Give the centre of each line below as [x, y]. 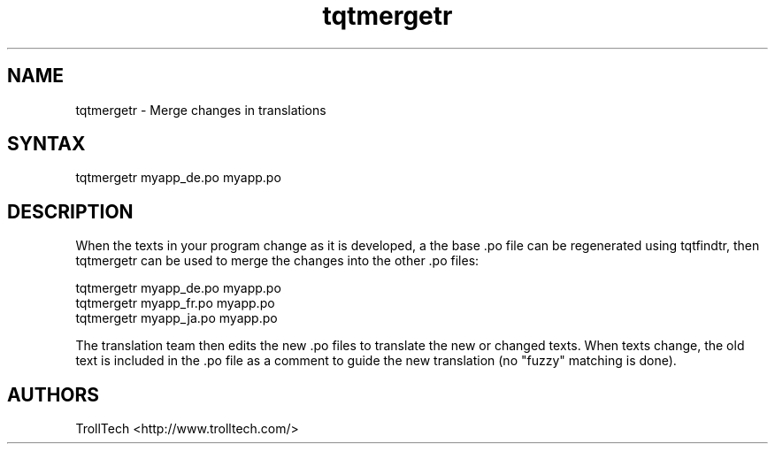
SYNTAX [46, 144]
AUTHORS [54, 394]
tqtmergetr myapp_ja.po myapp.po [176, 318]
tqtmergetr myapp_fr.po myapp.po [175, 303]
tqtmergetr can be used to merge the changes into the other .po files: [277, 261]
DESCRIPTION [70, 211]
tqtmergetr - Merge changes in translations [201, 110]
